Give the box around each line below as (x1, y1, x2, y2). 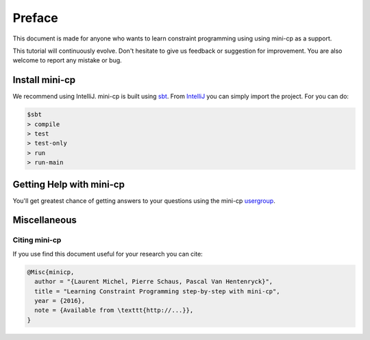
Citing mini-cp (12, 235, 62, 245)
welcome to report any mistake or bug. (12, 56, 123, 64)
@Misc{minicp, (27, 268, 75, 276)
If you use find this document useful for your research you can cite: (12, 250, 203, 258)
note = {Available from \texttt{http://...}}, (34, 306, 194, 315)
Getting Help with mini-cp (12, 178, 125, 190)
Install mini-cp (12, 74, 76, 86)
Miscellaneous (12, 215, 77, 226)
